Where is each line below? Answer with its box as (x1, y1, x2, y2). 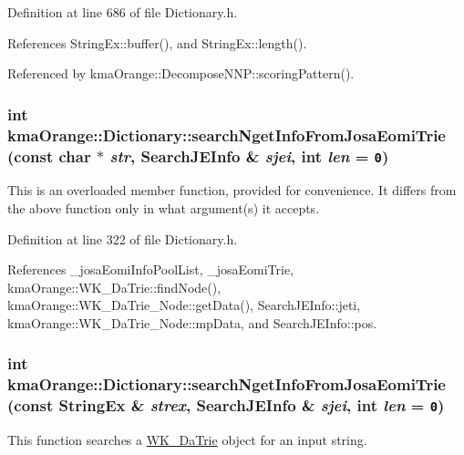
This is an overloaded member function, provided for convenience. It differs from (7, 181, 457, 200)
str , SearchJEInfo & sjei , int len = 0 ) (109, 144, 389, 167)
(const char (7, 144, 91, 167)
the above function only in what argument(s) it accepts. (7, 199, 320, 217)
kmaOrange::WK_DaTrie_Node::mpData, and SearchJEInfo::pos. (7, 313, 377, 332)
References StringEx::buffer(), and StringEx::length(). (7, 33, 307, 52)
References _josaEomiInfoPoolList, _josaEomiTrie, (7, 260, 294, 279)
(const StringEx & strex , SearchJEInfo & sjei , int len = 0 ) (7, 394, 445, 417)
